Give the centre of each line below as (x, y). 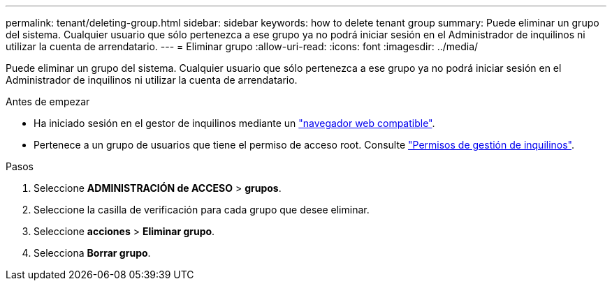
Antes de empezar (48, 101)
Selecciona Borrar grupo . (92, 253)
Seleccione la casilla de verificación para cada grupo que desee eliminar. (202, 210)
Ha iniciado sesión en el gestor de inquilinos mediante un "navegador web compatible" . (234, 123)
